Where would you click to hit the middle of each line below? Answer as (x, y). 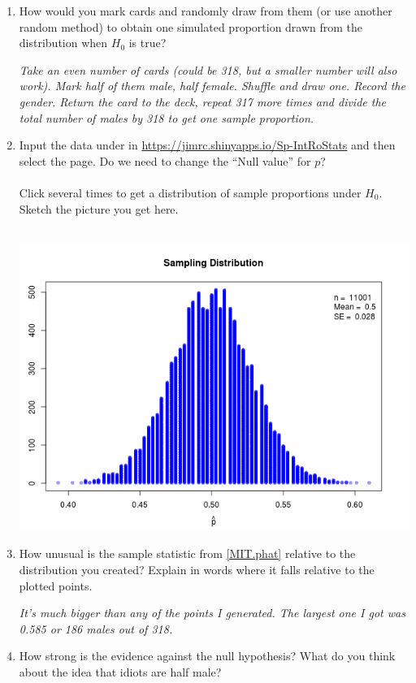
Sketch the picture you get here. (99, 208)
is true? (147, 43)
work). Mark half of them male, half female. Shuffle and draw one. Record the (212, 86)
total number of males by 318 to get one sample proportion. (167, 117)
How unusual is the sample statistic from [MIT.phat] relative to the (187, 553)
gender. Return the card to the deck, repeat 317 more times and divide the (203, 101)
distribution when (63, 43)
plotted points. (56, 585)
